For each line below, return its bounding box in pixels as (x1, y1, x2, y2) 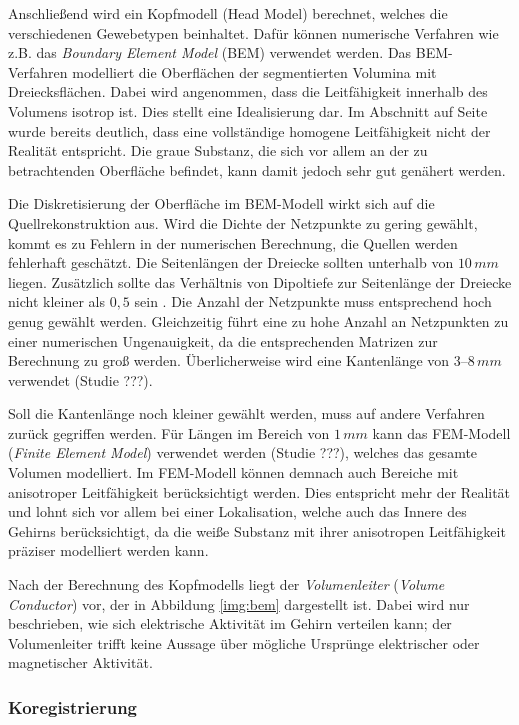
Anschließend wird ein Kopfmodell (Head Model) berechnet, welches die (8, 3, 448, 23)
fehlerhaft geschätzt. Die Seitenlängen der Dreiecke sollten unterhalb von (8, 252, 454, 273)
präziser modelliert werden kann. (8, 540, 209, 561)
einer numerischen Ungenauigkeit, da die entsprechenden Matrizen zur (8, 330, 438, 351)
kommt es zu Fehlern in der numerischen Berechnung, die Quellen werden (8, 232, 458, 253)
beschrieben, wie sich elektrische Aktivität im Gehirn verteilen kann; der (8, 613, 452, 634)
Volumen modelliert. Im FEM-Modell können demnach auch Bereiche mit (8, 462, 459, 483)
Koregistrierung (8, 694, 138, 719)
